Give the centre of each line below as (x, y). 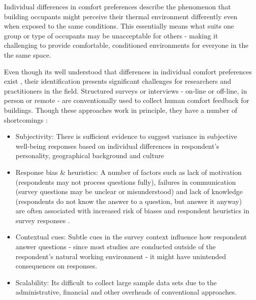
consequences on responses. (56, 266)
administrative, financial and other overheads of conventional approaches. (126, 292)
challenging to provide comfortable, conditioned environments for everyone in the (126, 45)
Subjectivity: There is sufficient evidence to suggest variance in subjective (126, 136)
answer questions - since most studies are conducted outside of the (116, 247)
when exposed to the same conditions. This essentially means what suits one (119, 26)
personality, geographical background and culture (90, 155)
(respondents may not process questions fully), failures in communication (126, 182)
